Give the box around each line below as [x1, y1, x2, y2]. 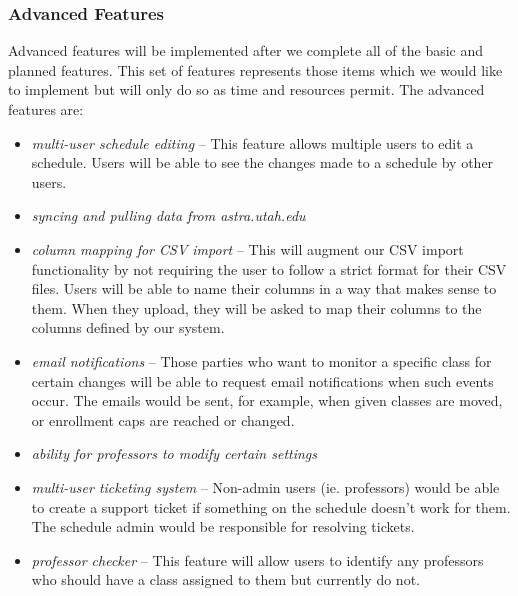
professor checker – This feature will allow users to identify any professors [31, 549, 484, 570]
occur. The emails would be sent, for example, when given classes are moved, [31, 390, 503, 411]
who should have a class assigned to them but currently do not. [31, 569, 420, 590]
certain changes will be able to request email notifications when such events [31, 370, 494, 391]
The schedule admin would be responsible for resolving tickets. [31, 516, 415, 537]
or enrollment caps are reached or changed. [31, 409, 295, 430]
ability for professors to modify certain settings [31, 443, 318, 464]
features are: [8, 99, 84, 119]
